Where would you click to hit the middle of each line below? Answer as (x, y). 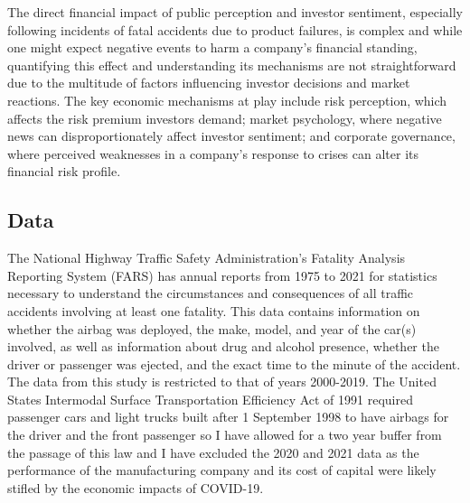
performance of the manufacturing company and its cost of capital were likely (222, 470)
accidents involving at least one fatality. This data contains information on (214, 310)
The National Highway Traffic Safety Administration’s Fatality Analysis (207, 258)
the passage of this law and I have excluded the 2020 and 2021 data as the (213, 452)
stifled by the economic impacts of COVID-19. (136, 487)
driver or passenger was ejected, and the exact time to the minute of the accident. (234, 363)
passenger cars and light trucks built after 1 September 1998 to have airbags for (228, 417)
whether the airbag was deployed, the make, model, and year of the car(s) (212, 328)
